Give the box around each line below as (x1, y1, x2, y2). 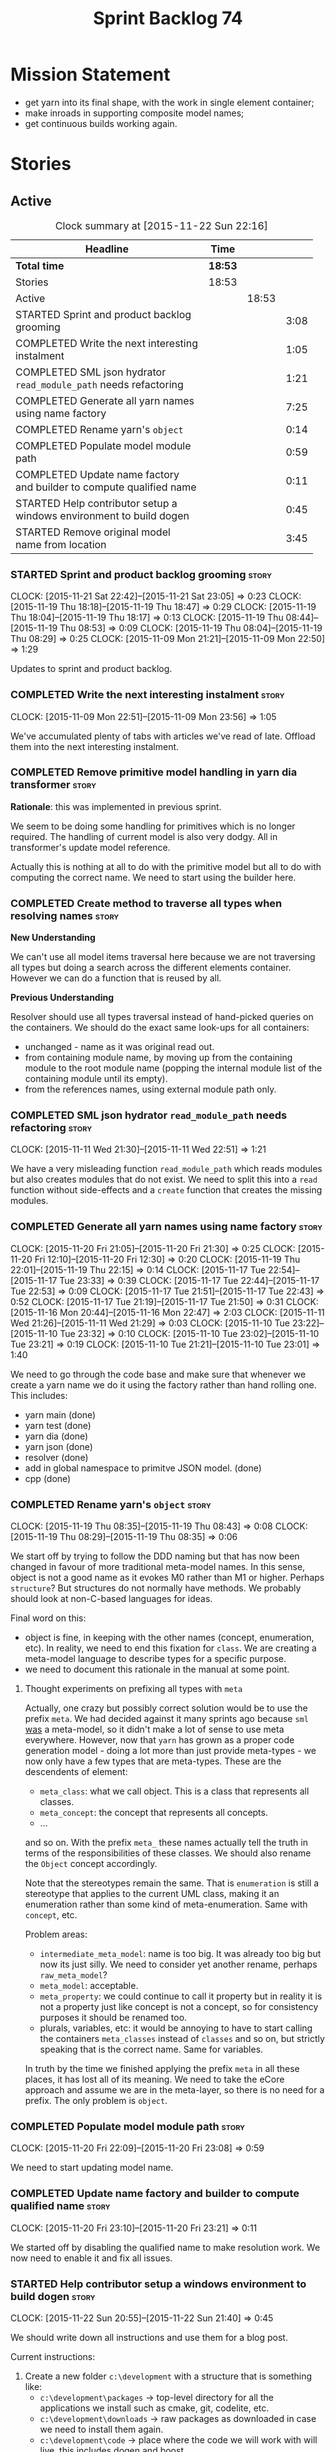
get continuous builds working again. (24, 117, 178, 129)
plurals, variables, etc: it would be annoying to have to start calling (39, 2022, 313, 2034)
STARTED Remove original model (15, 525, 171, 539)
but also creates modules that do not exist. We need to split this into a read (10, 1173, 318, 1186)
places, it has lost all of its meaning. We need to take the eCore (24, 2073, 285, 2086)
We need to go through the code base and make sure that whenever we (10, 1368, 307, 1380)
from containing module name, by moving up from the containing (24, 1052, 293, 1064)
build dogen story (10, 2289, 96, 2303)
